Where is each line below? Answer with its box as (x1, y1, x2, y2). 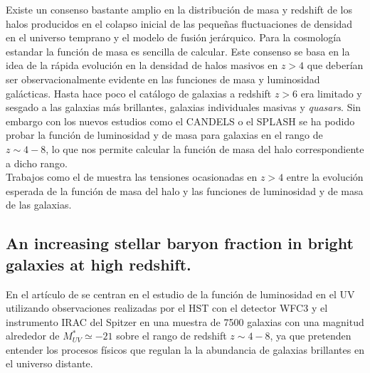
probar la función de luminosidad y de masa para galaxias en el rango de (6, 127, 323, 142)
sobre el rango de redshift (116, 328, 227, 343)
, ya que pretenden (270, 328, 351, 343)
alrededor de (6, 328, 60, 343)
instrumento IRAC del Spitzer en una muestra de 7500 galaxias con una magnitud (6, 314, 364, 329)
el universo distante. (6, 356, 93, 371)
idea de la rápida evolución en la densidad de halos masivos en (6, 58, 278, 73)
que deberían (307, 58, 364, 73)
